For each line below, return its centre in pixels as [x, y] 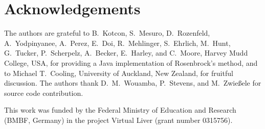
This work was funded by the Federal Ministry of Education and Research [120, 110]
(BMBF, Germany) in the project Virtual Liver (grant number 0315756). [118, 120]
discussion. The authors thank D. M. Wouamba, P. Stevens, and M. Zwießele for [133, 83]
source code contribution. [44, 93]
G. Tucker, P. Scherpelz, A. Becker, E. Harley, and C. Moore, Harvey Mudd [126, 53]
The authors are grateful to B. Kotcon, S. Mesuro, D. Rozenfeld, [107, 33]
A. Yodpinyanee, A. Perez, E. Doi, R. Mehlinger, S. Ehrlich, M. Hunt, [117, 43]
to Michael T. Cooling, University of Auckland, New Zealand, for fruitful [119, 73]
